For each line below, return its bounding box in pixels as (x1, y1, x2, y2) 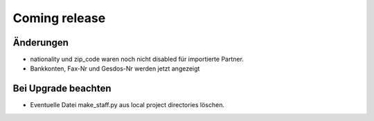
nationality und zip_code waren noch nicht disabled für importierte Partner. (30, 55, 244, 64)
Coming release (12, 10, 106, 26)
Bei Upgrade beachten (12, 83, 112, 95)
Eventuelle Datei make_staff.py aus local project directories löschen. (30, 101, 225, 109)
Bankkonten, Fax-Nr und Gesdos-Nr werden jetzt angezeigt (30, 64, 200, 73)
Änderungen (12, 37, 69, 48)
